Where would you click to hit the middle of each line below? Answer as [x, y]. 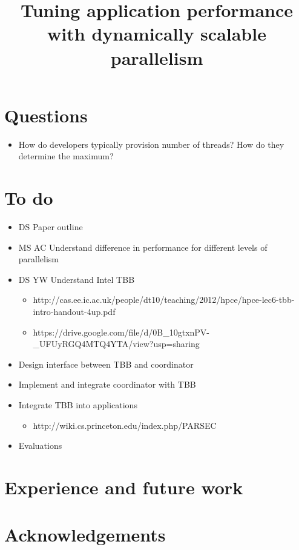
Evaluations [40, 446]
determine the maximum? [66, 156]
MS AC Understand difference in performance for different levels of [143, 247]
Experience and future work [124, 487]
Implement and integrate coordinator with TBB [107, 384]
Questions [46, 115]
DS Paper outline [51, 227]
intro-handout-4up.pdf [74, 311]
